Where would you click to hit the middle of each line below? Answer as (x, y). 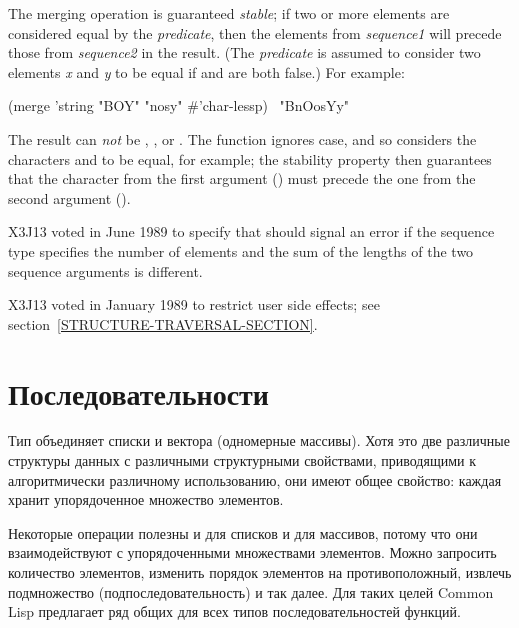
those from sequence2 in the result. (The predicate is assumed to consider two (244, 52)
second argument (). (69, 197)
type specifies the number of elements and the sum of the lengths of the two (241, 250)
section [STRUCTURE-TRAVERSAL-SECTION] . (163, 323)
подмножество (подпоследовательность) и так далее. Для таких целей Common (251, 591)
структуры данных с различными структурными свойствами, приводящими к (242, 460)
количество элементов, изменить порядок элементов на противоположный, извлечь (260, 572)
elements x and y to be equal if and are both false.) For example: (206, 71)
